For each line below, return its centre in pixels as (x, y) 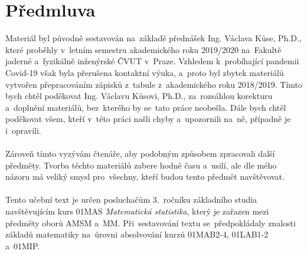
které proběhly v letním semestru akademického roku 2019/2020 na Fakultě (143, 49)
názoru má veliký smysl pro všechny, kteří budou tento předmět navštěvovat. (145, 177)
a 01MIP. (23, 245)
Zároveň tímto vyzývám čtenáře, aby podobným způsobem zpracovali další (140, 154)
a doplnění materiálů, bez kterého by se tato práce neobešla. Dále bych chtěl (146, 107)
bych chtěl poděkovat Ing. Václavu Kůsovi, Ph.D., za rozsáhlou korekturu (139, 96)
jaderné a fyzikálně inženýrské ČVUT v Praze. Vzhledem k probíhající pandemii (152, 61)
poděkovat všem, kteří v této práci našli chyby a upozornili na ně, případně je (148, 119)
